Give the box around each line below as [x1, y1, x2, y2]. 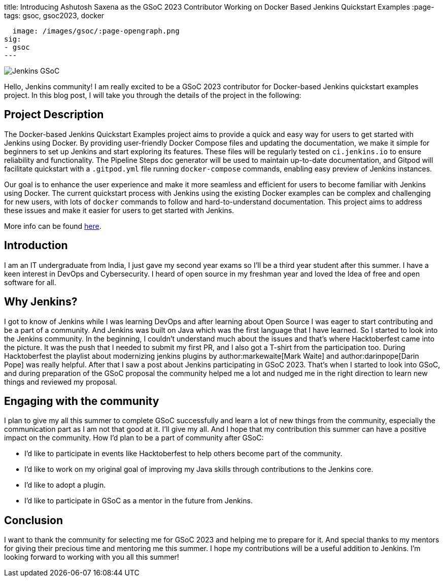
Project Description [4, 108, 104, 121]
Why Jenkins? [4, 295, 78, 309]
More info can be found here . [4, 221, 101, 230]
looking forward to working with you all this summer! [4, 553, 179, 562]
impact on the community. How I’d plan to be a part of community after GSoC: [4, 433, 264, 442]
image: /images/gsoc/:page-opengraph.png [12, 27, 180, 35]
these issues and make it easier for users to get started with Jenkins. [4, 206, 234, 215]
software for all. [4, 278, 56, 287]
